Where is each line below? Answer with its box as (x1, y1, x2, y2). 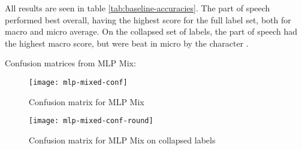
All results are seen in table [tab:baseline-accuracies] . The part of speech (5, 2, 270, 14)
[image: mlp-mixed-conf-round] (29, 117, 153, 125)
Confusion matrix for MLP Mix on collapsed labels (29, 133, 216, 146)
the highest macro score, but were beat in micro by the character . (5, 36, 249, 49)
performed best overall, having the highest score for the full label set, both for (5, 13, 291, 26)
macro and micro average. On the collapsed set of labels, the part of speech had (5, 25, 298, 38)
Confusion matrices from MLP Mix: (5, 57, 136, 69)
